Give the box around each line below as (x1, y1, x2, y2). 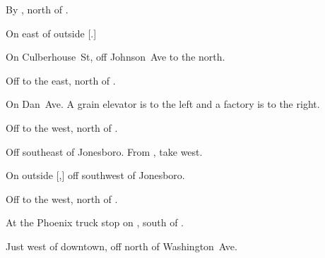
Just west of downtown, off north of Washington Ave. (6, 238, 237, 253)
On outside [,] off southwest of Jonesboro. (6, 168, 185, 183)
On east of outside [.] (6, 25, 97, 40)
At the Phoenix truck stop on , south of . (6, 215, 184, 230)
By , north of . (6, 2, 69, 16)
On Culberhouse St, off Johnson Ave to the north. (6, 49, 225, 64)
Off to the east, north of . (6, 73, 116, 87)
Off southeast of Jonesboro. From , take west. (6, 144, 203, 159)
